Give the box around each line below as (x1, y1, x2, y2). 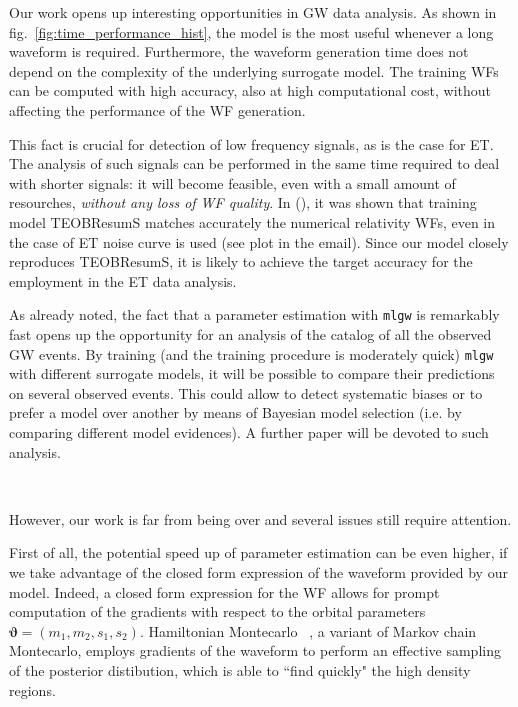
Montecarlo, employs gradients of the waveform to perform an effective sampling (9, 640, 501, 661)
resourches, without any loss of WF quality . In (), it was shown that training (9, 192, 477, 213)
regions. (9, 679, 56, 700)
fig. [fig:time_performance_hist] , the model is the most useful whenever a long (9, 21, 494, 42)
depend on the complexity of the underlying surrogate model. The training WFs (9, 60, 499, 81)
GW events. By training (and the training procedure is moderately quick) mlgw (9, 343, 494, 364)
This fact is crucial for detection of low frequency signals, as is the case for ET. (9, 133, 494, 154)
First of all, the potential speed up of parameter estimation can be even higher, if (9, 542, 508, 563)
